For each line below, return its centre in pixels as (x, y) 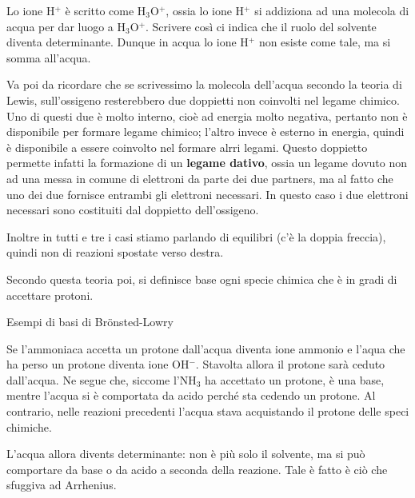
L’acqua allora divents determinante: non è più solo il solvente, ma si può (186, 454)
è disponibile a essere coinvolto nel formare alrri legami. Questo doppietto (187, 147)
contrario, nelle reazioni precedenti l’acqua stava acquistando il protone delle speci (208, 411)
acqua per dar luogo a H (66, 26)
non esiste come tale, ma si (325, 42)
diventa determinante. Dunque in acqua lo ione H (128, 42)
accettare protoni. (50, 295)
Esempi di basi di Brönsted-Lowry (90, 322)
